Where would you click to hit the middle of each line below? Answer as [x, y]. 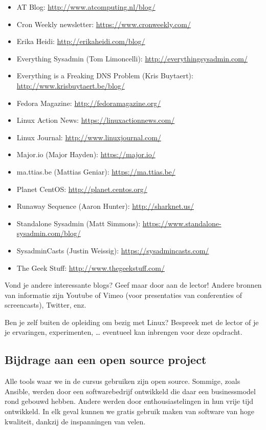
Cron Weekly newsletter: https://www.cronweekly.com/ [104, 24]
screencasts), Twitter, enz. [46, 305]
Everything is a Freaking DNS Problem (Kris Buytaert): [105, 76]
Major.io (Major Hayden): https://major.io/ [86, 154]
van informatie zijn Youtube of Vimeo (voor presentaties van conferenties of [123, 295]
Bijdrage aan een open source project [106, 360]
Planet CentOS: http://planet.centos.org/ [82, 189]
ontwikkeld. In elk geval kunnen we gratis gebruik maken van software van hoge [129, 411]
